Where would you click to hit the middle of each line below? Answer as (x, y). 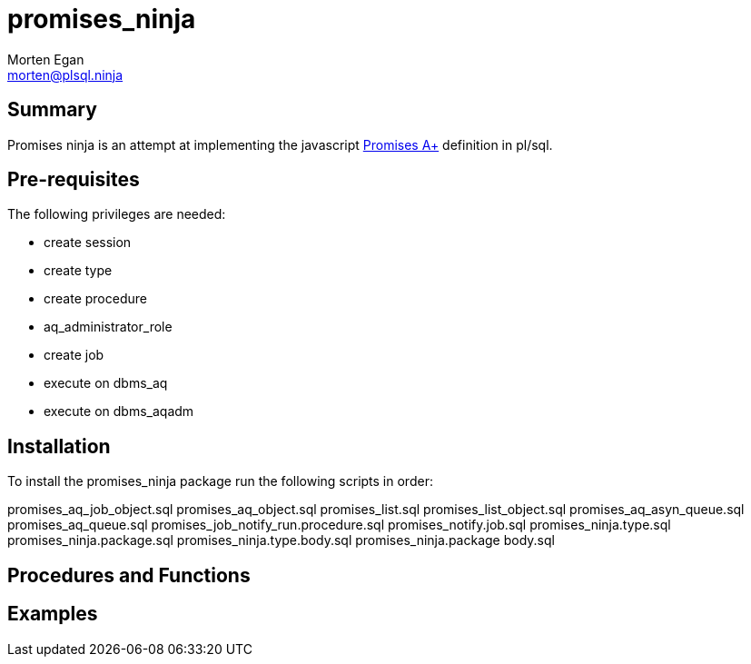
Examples (53, 614)
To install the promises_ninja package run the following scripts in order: (220, 481)
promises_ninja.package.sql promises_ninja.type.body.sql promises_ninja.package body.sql (281, 540)
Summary (52, 110)
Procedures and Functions (129, 575)
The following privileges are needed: (117, 214)
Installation (59, 446)
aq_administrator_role (108, 327)
